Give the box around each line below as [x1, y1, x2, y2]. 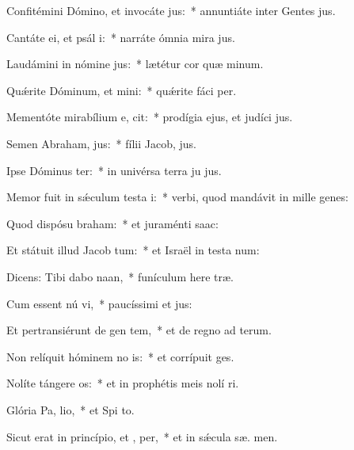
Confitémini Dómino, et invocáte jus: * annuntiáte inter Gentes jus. [6, 2, 336, 18]
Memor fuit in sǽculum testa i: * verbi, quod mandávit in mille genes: [6, 189, 348, 205]
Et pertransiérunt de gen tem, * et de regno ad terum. [6, 322, 272, 338]
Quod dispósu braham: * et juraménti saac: [6, 215, 219, 231]
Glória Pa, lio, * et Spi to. [6, 401, 135, 418]
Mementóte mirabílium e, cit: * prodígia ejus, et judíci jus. [6, 109, 293, 125]
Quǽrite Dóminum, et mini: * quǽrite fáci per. [6, 82, 237, 98]
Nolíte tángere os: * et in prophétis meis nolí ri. [6, 375, 239, 391]
